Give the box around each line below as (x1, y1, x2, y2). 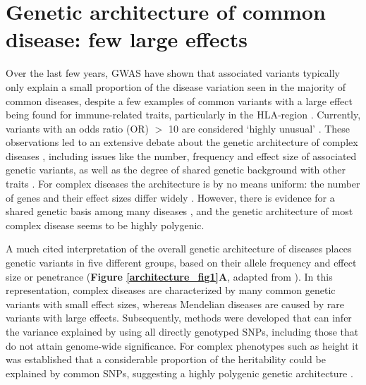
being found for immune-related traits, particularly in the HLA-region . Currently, (6, 107, 361, 122)
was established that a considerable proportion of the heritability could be (6, 352, 326, 367)
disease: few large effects (6, 25, 248, 54)
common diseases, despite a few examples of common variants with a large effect (6, 93, 353, 108)
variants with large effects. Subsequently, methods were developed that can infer (6, 310, 352, 325)
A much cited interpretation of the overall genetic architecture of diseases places (6, 241, 352, 256)
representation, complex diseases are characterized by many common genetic (6, 283, 336, 298)
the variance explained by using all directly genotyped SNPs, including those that (6, 324, 359, 338)
